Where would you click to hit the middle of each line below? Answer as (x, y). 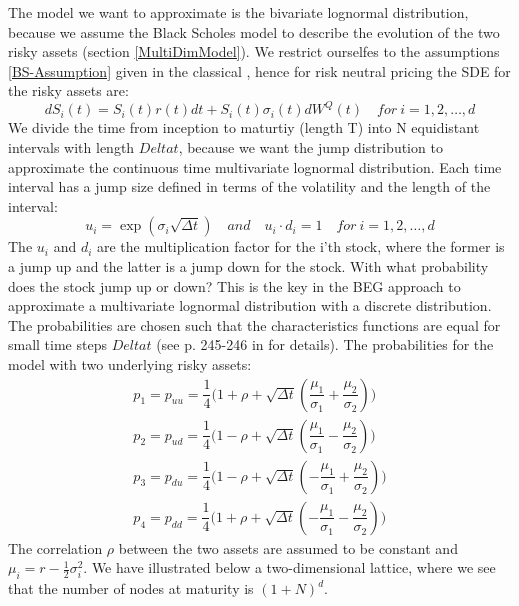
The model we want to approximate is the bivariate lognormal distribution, (238, 12)
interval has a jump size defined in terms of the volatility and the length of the (249, 186)
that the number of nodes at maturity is (131, 588)
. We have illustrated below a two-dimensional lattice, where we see (289, 567)
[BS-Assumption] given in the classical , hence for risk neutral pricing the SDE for (259, 70)
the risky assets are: (68, 90)
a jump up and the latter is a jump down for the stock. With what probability (248, 266)
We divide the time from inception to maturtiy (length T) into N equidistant (244, 127)
